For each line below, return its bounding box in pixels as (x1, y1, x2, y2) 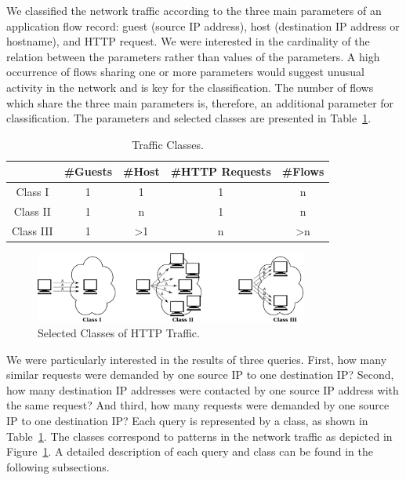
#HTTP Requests (170, 163, 271, 180)
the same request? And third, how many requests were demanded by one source (6, 397, 390, 413)
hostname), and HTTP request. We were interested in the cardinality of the (6, 33, 370, 49)
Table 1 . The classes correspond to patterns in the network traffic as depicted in (6, 427, 393, 444)
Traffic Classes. (132, 136, 204, 152)
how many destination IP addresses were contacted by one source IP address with (6, 381, 399, 398)
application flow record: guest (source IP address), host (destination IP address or (6, 17, 400, 34)
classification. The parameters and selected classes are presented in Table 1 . (6, 110, 372, 126)
